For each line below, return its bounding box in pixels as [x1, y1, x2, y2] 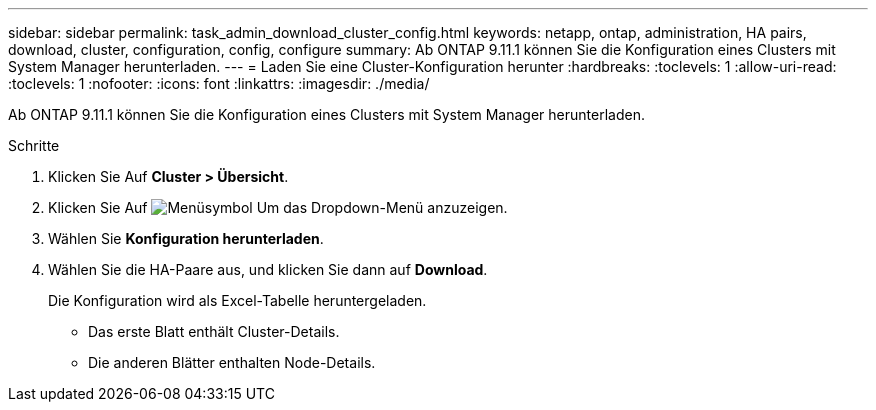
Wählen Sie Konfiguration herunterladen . [48, 230, 324, 247]
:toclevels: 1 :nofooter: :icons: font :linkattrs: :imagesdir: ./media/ [8, 75, 430, 92]
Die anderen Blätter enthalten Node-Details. [88, 354, 376, 371]
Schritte [8, 137, 60, 154]
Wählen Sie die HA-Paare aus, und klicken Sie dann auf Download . [48, 261, 488, 278]
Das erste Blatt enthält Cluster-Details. [88, 323, 340, 340]
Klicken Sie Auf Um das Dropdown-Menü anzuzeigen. [48, 199, 508, 216]
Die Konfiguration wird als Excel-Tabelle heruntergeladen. [48, 292, 427, 309]
